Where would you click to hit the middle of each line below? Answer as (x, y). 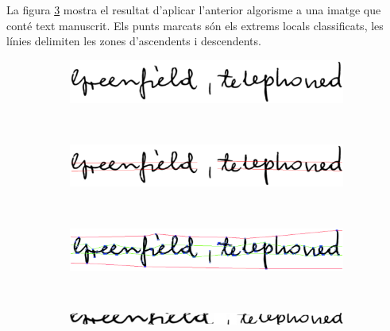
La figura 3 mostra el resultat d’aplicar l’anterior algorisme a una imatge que (194, 10)
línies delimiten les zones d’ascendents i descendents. (134, 41)
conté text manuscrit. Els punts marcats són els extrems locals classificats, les (195, 25)
